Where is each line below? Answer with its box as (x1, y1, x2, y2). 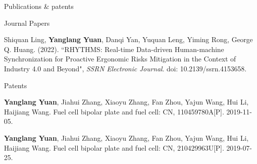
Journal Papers (4, 17, 50, 28)
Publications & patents (4, 1, 74, 11)
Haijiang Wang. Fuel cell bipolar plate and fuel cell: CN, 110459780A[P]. (4, 106, 224, 116)
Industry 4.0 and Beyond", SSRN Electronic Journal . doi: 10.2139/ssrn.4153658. (4, 63, 247, 73)
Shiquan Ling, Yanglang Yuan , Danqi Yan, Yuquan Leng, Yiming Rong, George (4, 34, 253, 45)
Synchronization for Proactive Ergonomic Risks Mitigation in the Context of (4, 54, 236, 64)
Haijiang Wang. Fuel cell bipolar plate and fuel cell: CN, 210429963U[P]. (4, 142, 224, 153)
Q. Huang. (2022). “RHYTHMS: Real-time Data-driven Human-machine (4, 44, 224, 54)
